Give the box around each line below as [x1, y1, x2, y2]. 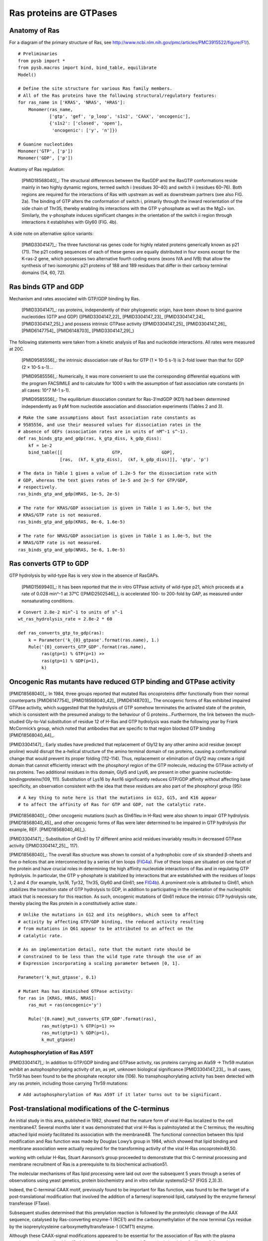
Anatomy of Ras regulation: [9, 166, 65, 172]
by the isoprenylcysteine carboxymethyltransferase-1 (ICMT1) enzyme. [9, 1224, 154, 1230]
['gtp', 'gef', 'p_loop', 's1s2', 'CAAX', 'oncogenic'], [49, 113, 191, 119]
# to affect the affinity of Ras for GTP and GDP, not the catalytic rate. [18, 802, 206, 807]
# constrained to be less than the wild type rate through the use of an [18, 954, 201, 959]
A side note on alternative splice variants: [9, 230, 94, 236]
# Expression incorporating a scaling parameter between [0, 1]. [18, 961, 181, 966]
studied [9, 718, 25, 724]
